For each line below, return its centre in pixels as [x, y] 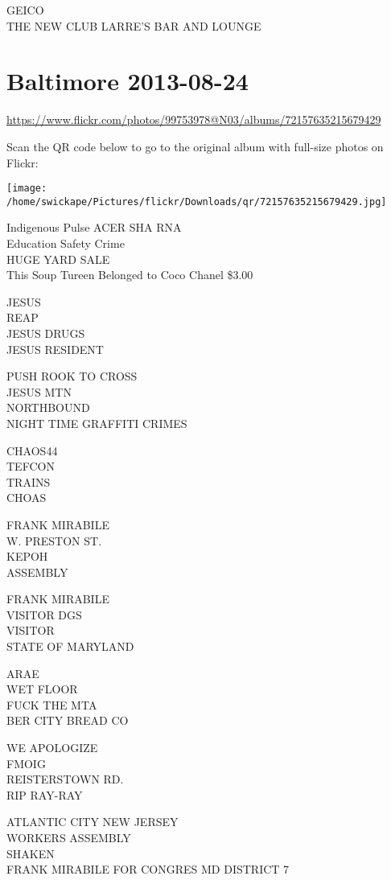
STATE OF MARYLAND [70, 646]
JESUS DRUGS [46, 333]
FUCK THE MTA [52, 704]
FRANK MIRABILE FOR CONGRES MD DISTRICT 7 [148, 869]
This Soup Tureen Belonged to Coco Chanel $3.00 [130, 275]
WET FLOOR [42, 689]
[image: [27, 189]
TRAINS [29, 481]
